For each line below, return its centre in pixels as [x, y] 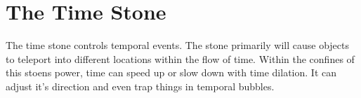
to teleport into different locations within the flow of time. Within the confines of [180, 58]
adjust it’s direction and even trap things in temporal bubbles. [140, 86]
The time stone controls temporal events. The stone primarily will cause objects [178, 45]
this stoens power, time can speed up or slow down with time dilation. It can [171, 72]
